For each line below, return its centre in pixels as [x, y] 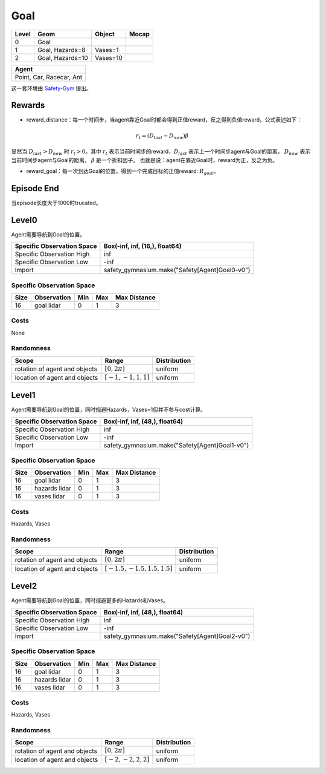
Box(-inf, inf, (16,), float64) [142, 246]
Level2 [24, 586]
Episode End [35, 188]
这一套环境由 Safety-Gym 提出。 [51, 88]
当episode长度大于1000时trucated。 [56, 203]
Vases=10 [109, 57]
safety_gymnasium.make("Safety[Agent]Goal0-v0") [177, 270]
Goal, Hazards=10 [63, 57]
